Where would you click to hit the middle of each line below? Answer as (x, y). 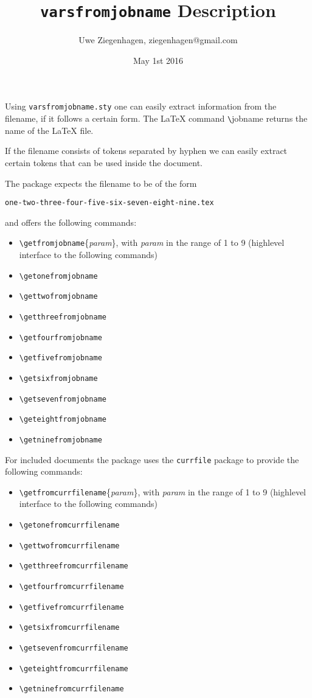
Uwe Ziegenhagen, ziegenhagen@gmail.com (158, 40)
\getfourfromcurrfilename (71, 587)
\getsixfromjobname (58, 378)
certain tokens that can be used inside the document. (104, 162)
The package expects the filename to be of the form (101, 183)
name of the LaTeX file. (49, 130)
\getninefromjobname (61, 440)
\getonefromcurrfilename (69, 525)
